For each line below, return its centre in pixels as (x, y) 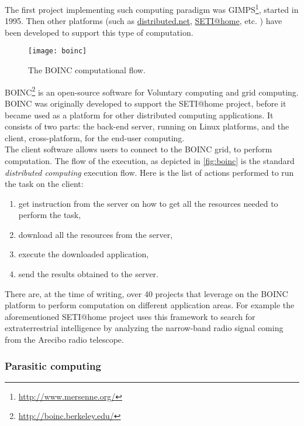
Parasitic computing (53, 365)
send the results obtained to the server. (88, 274)
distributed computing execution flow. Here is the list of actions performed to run (149, 172)
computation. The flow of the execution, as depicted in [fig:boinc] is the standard (150, 160)
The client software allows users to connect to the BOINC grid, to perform (139, 149)
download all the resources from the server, (96, 234)
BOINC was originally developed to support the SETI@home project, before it (146, 103)
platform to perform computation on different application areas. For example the (150, 305)
